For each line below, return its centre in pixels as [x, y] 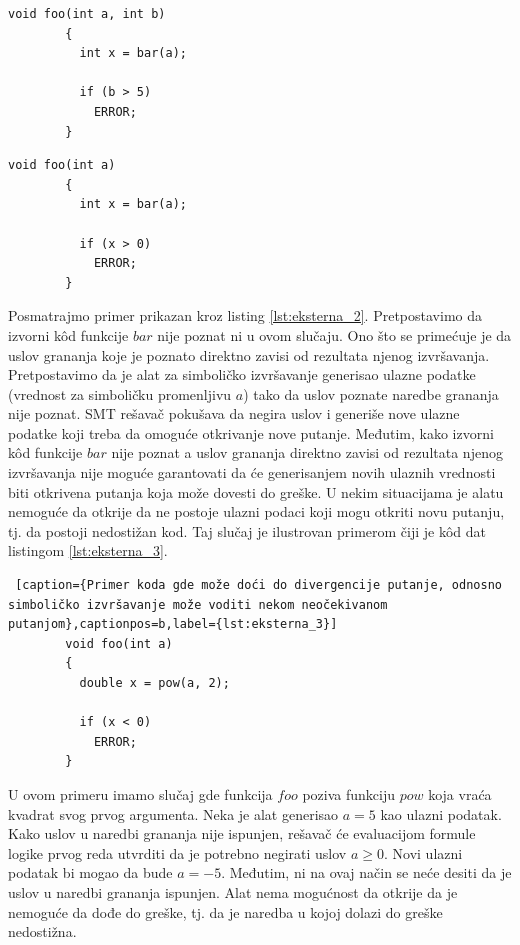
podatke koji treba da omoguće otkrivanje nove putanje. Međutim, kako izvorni [251, 432]
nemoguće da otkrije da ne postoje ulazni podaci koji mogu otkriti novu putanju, [256, 511]
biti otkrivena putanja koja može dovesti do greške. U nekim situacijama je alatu [256, 491]
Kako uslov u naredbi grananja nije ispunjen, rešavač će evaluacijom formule [242, 833]
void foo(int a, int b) [87, 14]
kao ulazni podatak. [441, 813]
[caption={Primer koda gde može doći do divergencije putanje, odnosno [258, 585]
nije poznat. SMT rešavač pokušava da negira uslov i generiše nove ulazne [234, 413]
